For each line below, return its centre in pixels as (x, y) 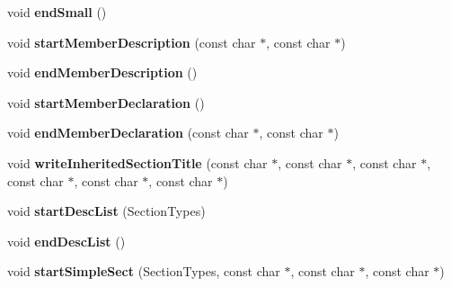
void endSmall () (57, 12)
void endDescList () (66, 241)
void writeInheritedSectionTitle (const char (137, 162)
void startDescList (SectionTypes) (106, 211)
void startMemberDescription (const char (132, 42)
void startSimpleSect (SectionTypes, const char (144, 271)
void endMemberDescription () (102, 72)
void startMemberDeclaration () (106, 102)
